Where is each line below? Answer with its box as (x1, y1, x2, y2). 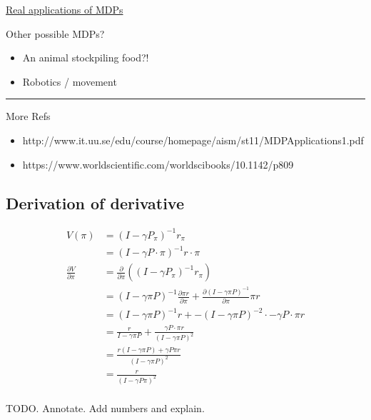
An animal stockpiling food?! (22, 50, 149, 65)
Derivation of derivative (6, 191, 185, 214)
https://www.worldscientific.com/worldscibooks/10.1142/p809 (22, 156, 294, 171)
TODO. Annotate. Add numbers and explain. (6, 401, 205, 416)
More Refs (6, 109, 51, 124)
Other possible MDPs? (6, 26, 105, 41)
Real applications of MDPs (6, 2, 123, 16)
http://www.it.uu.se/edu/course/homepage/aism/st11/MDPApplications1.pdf (22, 132, 364, 147)
